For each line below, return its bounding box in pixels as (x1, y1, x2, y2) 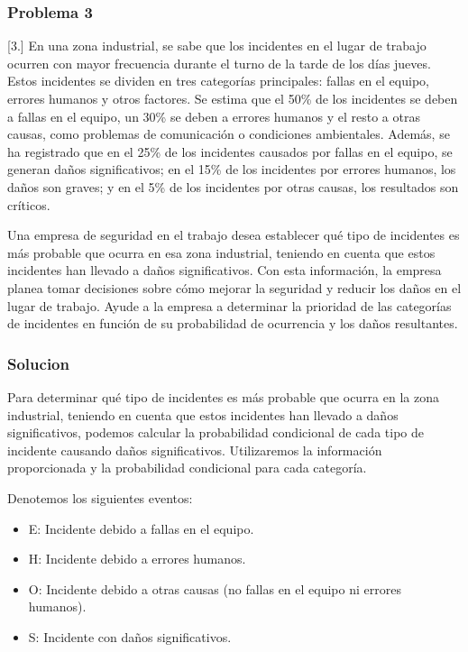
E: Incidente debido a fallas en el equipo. (28, 519, 254, 537)
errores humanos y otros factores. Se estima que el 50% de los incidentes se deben (7, 89, 458, 107)
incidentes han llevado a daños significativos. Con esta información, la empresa (7, 261, 442, 280)
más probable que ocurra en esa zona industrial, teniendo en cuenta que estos (7, 243, 436, 262)
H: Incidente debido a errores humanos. (28, 549, 246, 568)
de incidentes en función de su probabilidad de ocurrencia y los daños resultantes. (7, 314, 458, 333)
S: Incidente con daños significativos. (28, 627, 232, 646)
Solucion (7, 352, 69, 374)
